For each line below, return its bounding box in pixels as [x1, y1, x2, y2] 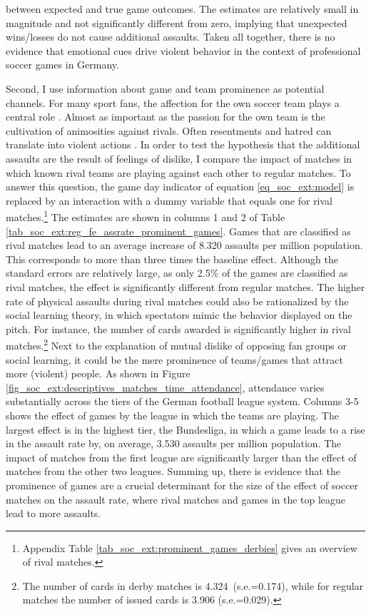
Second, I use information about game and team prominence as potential [6, 81, 325, 96]
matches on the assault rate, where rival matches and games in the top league [6, 491, 346, 506]
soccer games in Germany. [6, 57, 119, 72]
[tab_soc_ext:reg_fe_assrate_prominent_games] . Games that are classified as [6, 223, 351, 238]
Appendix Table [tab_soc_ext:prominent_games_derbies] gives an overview [22, 540, 357, 555]
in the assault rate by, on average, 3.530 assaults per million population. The [6, 436, 342, 451]
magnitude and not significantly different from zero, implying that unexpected [6, 15, 347, 30]
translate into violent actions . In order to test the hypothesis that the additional [6, 137, 360, 152]
